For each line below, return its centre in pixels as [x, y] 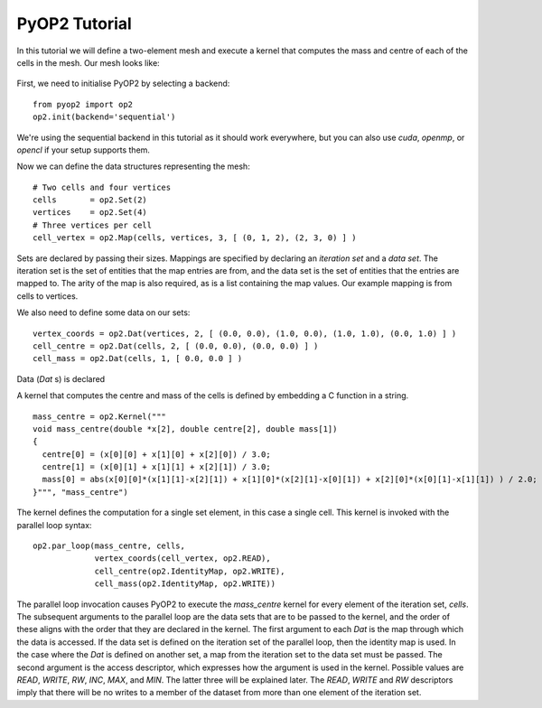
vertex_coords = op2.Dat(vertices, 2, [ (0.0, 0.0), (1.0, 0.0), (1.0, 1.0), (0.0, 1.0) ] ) [245, 333]
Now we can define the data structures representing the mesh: [133, 166]
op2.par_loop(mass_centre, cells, [109, 546]
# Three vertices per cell [93, 225]
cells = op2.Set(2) [90, 200]
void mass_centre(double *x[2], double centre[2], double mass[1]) [185, 429]
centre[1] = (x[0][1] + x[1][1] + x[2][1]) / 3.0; [156, 467]
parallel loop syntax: [54, 525]
